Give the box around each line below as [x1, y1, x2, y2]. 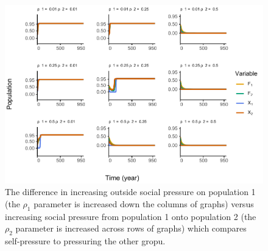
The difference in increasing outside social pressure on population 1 [5, 185, 256, 198]
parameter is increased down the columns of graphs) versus [33, 197, 254, 210]
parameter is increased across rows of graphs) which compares [15, 222, 247, 235]
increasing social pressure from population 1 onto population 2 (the [5, 210, 256, 222]
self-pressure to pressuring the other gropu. [5, 234, 166, 247]
